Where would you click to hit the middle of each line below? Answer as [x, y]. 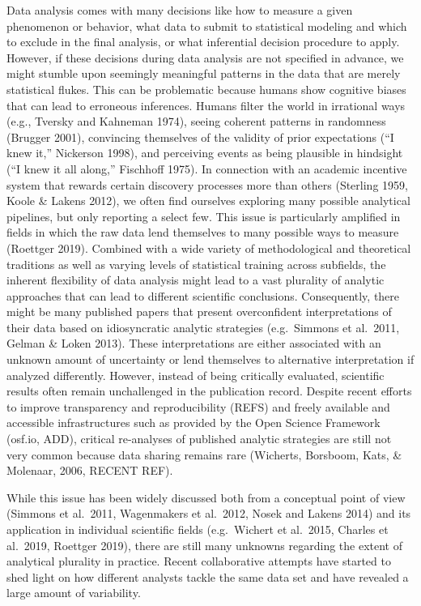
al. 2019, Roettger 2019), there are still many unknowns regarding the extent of [204, 545]
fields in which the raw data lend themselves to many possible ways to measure [203, 232]
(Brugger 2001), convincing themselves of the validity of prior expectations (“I [200, 137]
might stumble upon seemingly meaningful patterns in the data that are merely [204, 73]
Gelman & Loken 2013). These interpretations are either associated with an [194, 343]
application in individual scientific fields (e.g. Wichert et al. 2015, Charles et [198, 529]
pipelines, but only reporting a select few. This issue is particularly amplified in [204, 216]
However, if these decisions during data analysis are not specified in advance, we [205, 57]
